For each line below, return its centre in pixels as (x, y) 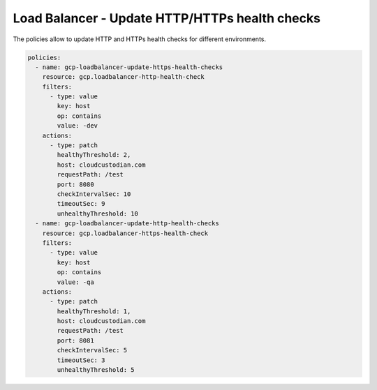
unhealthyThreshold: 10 (98, 213)
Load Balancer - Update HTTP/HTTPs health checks (167, 18)
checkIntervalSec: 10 (94, 194)
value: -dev (77, 126)
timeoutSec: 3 (81, 360)
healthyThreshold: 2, (94, 155)
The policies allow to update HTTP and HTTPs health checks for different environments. (140, 39)
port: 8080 (75, 184)
